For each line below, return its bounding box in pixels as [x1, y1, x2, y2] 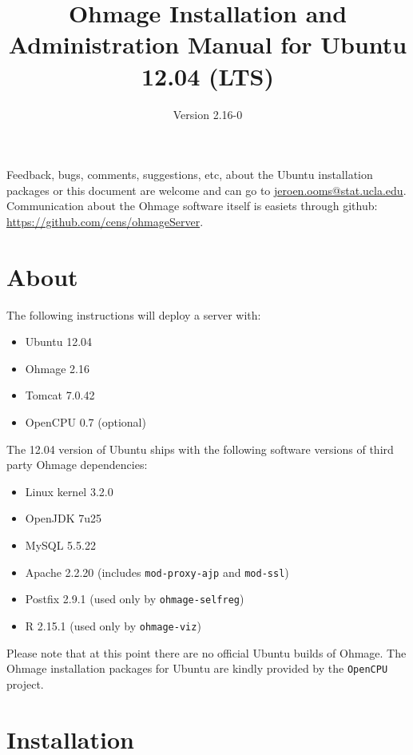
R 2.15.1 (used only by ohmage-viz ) [25, 617, 201, 634]
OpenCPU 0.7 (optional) [25, 413, 146, 430]
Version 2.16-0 [173, 105, 243, 122]
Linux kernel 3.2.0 [25, 483, 113, 499]
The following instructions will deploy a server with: [6, 306, 261, 323]
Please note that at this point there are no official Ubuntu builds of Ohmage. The [6, 644, 407, 661]
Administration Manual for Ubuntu [8, 28, 407, 61]
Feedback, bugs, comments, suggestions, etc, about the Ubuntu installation [6, 166, 373, 183]
